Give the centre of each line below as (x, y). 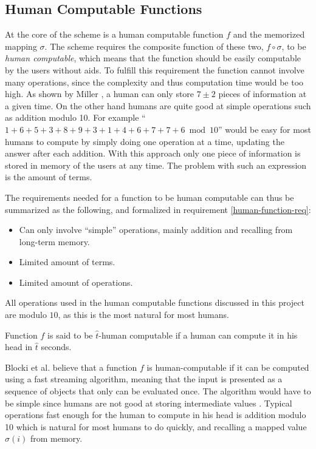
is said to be (70, 335)
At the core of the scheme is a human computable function (114, 34)
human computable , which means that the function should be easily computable (153, 58)
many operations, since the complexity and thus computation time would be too (154, 82)
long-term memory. (54, 241)
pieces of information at (263, 94)
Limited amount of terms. (67, 262)
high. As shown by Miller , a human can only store (100, 94)
